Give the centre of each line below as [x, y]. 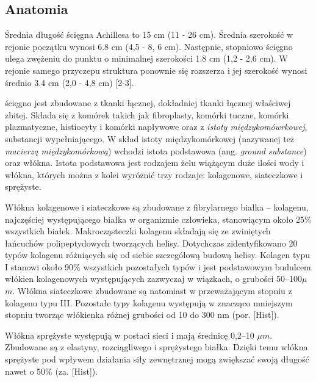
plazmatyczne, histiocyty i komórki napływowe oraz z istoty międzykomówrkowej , [156, 127]
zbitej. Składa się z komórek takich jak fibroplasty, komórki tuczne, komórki [147, 114]
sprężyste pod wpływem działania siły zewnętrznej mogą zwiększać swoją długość [157, 359]
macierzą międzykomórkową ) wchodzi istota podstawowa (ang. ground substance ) [156, 150]
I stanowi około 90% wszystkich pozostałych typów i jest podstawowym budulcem [158, 266]
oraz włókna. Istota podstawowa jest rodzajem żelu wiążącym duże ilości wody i [155, 163]
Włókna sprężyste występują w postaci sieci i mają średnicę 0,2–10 [130, 335]
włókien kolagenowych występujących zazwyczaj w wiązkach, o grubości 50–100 [154, 279]
